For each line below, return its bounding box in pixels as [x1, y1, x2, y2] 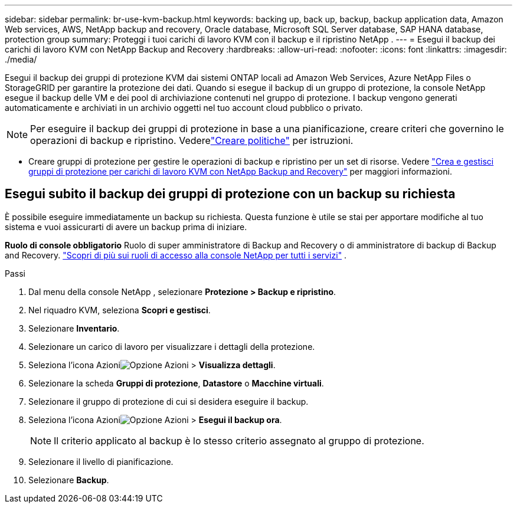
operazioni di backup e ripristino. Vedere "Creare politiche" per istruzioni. [30, 135, 354, 146]
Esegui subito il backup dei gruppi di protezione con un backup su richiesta [5, 186, 456, 202]
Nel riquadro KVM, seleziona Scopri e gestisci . [28, 304, 211, 315]
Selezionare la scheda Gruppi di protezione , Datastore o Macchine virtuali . [28, 378, 324, 388]
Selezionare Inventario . [28, 323, 120, 333]
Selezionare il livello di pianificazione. [28, 456, 174, 467]
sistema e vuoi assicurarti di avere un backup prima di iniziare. [5, 221, 247, 232]
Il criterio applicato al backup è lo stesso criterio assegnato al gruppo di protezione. [54, 434, 424, 447]
